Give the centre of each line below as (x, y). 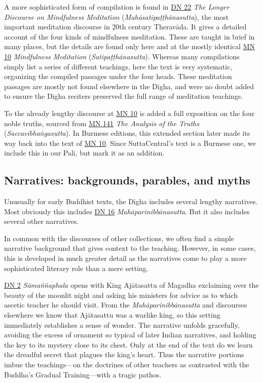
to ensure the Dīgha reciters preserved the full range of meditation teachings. (124, 96)
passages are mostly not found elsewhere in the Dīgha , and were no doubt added (129, 86)
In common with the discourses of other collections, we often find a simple (119, 238)
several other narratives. (42, 221)
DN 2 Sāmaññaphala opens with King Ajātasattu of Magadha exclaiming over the (131, 285)
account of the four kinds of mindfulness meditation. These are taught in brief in (129, 36)
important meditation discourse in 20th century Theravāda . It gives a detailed (125, 27)
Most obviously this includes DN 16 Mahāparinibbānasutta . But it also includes (127, 211)
